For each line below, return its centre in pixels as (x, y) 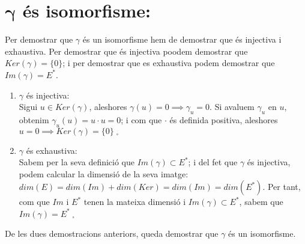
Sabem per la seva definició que (77, 162)
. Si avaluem (232, 107)
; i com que (141, 119)
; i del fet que (213, 162)
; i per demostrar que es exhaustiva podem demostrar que (169, 63)
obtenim (34, 119)
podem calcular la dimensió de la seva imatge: (104, 173)
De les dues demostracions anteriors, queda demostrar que (112, 233)
